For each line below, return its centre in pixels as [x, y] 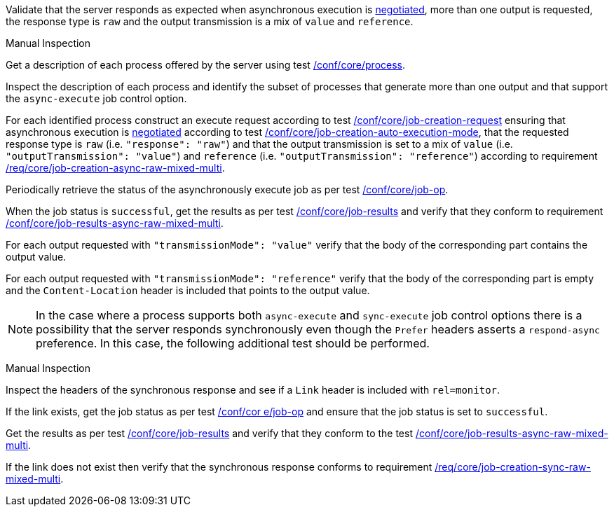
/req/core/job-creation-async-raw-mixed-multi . [115, 168]
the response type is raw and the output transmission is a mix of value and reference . [210, 21]
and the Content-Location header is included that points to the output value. [188, 290]
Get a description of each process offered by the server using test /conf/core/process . [206, 65]
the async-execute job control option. [96, 98]
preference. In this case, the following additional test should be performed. [233, 343]
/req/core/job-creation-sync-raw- [513, 467]
